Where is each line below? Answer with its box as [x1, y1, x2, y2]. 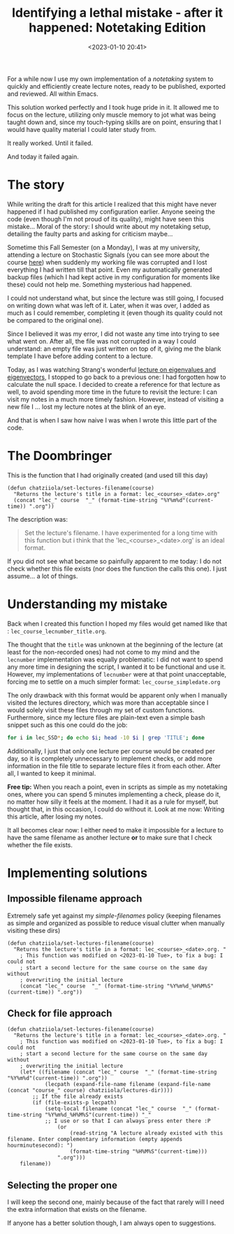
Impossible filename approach [7, 893, 142, 905]
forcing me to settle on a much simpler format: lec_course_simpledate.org [7, 677, 221, 686]
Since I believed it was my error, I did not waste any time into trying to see [7, 330, 220, 338]
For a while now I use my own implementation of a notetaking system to [7, 75, 214, 83]
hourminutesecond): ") [7, 1142, 73, 1149]
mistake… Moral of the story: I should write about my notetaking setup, [7, 222, 211, 230]
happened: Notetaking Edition [29, 20, 206, 36]
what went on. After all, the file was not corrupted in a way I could [7, 337, 197, 345]
